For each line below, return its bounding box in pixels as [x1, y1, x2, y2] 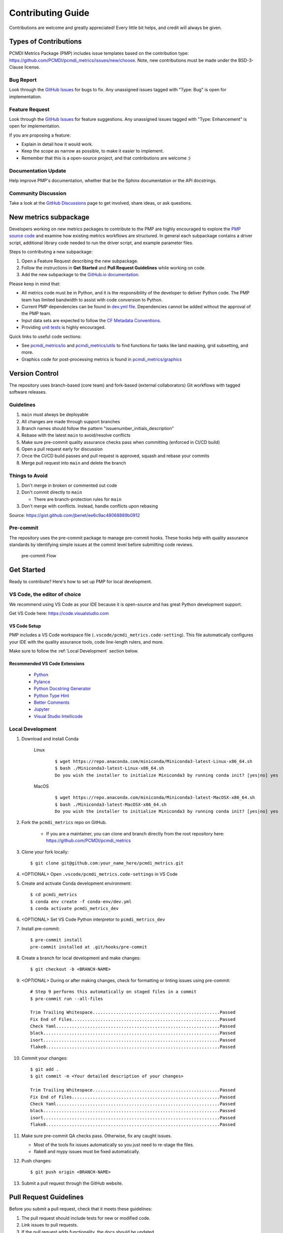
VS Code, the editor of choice [9, 591, 81, 598]
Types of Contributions [9, 37, 82, 46]
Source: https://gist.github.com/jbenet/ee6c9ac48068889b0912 [9, 512, 140, 518]
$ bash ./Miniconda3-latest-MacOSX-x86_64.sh [55, 801, 167, 807]
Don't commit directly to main [21, 489, 82, 495]
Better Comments [34, 699, 70, 705]
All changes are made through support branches [21, 418, 120, 424]
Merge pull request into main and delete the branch [21, 460, 127, 466]
